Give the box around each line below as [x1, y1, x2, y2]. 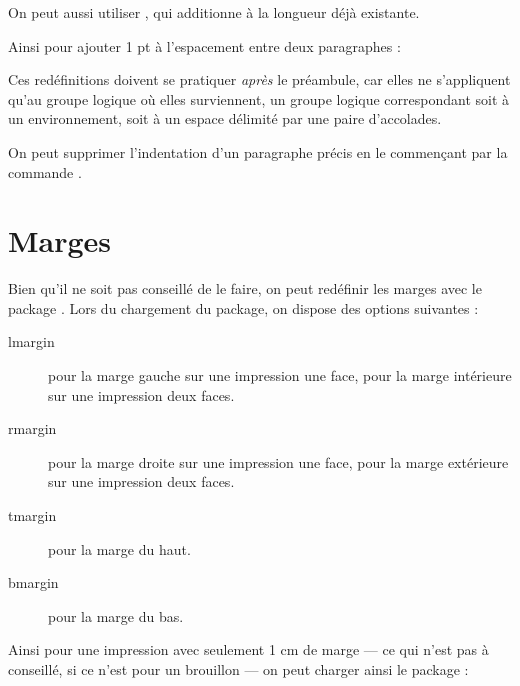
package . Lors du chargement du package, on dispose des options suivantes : [8, 297, 479, 318]
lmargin [8, 331, 55, 352]
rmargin [8, 418, 57, 439]
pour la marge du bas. [48, 605, 184, 626]
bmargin [8, 572, 59, 593]
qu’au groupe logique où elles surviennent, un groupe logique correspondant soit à [8, 88, 510, 109]
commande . [8, 161, 82, 182]
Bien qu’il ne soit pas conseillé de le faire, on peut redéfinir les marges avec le [8, 278, 482, 299]
